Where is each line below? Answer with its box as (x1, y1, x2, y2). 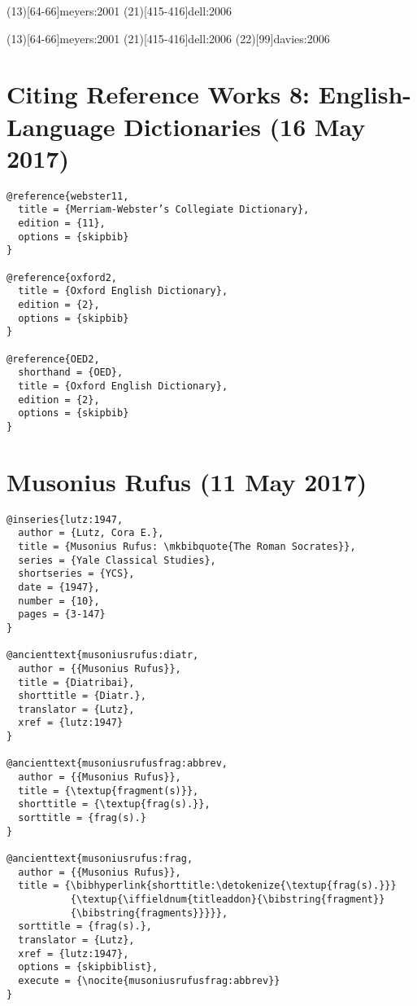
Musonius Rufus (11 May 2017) (7, 464, 367, 498)
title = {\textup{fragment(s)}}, (18, 784, 199, 797)
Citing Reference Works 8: (7, 77, 311, 111)
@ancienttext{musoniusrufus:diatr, (7, 649, 199, 661)
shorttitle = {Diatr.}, (18, 690, 146, 702)
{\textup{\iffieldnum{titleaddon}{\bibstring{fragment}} (70, 894, 385, 905)
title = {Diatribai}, (18, 676, 135, 688)
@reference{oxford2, (7, 271, 118, 283)
